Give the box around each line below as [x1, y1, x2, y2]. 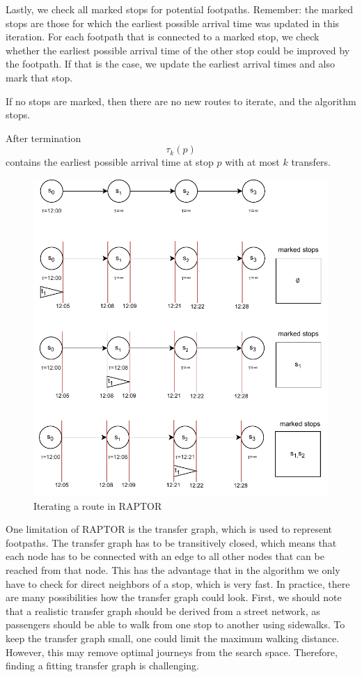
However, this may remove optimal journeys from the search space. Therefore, [6, 644, 338, 659]
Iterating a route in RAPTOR [33, 498, 162, 513]
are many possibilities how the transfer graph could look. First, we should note [6, 590, 342, 605]
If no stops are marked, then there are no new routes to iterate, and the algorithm [6, 93, 356, 108]
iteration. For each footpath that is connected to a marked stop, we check [6, 29, 320, 44]
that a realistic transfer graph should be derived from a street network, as [6, 603, 320, 618]
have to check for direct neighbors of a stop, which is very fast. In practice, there [6, 576, 350, 591]
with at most [225, 155, 280, 169]
